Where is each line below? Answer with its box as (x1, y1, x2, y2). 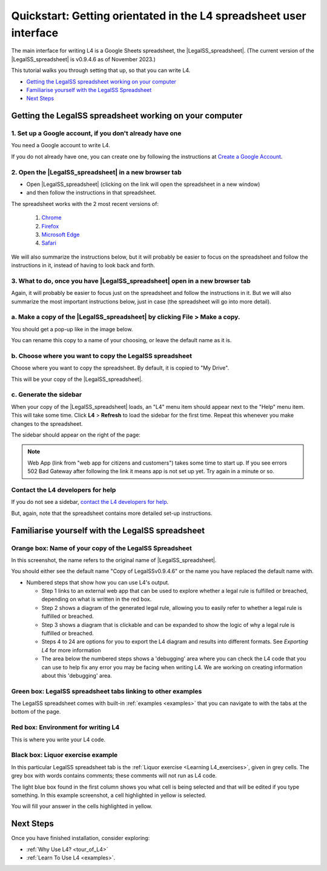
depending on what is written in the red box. (41, 595, 152, 603)
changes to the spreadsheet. (11, 420, 83, 427)
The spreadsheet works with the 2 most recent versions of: (11, 200, 159, 207)
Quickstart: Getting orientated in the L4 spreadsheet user (11, 9, 306, 22)
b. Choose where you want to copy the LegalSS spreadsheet (11, 351, 192, 360)
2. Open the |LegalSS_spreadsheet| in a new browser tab (11, 168, 182, 176)
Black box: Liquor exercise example (11, 751, 118, 760)
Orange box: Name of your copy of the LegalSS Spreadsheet (11, 544, 192, 552)
